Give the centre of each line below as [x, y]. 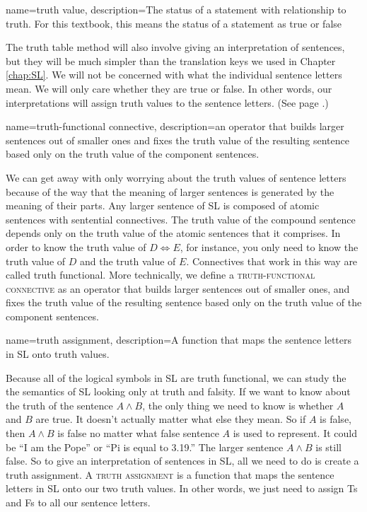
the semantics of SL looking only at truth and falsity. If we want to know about [178, 391]
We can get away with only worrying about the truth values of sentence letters [176, 177]
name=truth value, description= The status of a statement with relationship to [176, 9]
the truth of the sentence [59, 405]
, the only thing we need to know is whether [238, 405]
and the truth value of [128, 261]
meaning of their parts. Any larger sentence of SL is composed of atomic [163, 205]
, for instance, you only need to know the [269, 246]
